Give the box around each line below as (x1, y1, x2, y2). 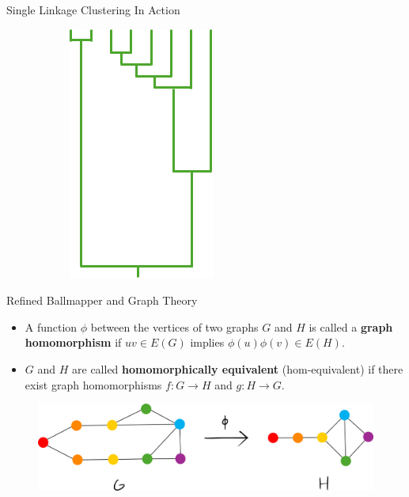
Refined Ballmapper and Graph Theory (6, 292, 198, 309)
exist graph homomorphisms (25, 376, 162, 393)
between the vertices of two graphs (90, 318, 259, 335)
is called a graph (309, 318, 393, 335)
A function (25, 318, 78, 335)
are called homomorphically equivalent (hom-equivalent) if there (72, 360, 403, 377)
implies (190, 334, 225, 351)
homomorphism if (25, 334, 122, 351)
